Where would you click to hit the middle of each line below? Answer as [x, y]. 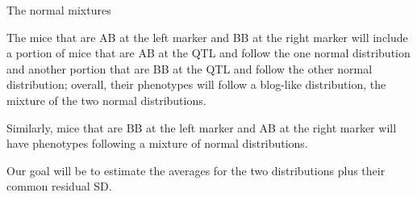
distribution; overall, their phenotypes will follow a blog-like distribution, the [196, 84]
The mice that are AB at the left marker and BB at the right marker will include [207, 37]
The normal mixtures [59, 10]
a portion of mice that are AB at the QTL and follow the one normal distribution [208, 53]
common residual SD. [59, 186]
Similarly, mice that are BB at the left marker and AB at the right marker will [202, 127]
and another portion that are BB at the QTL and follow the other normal [190, 68]
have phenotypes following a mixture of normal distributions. [157, 143]
